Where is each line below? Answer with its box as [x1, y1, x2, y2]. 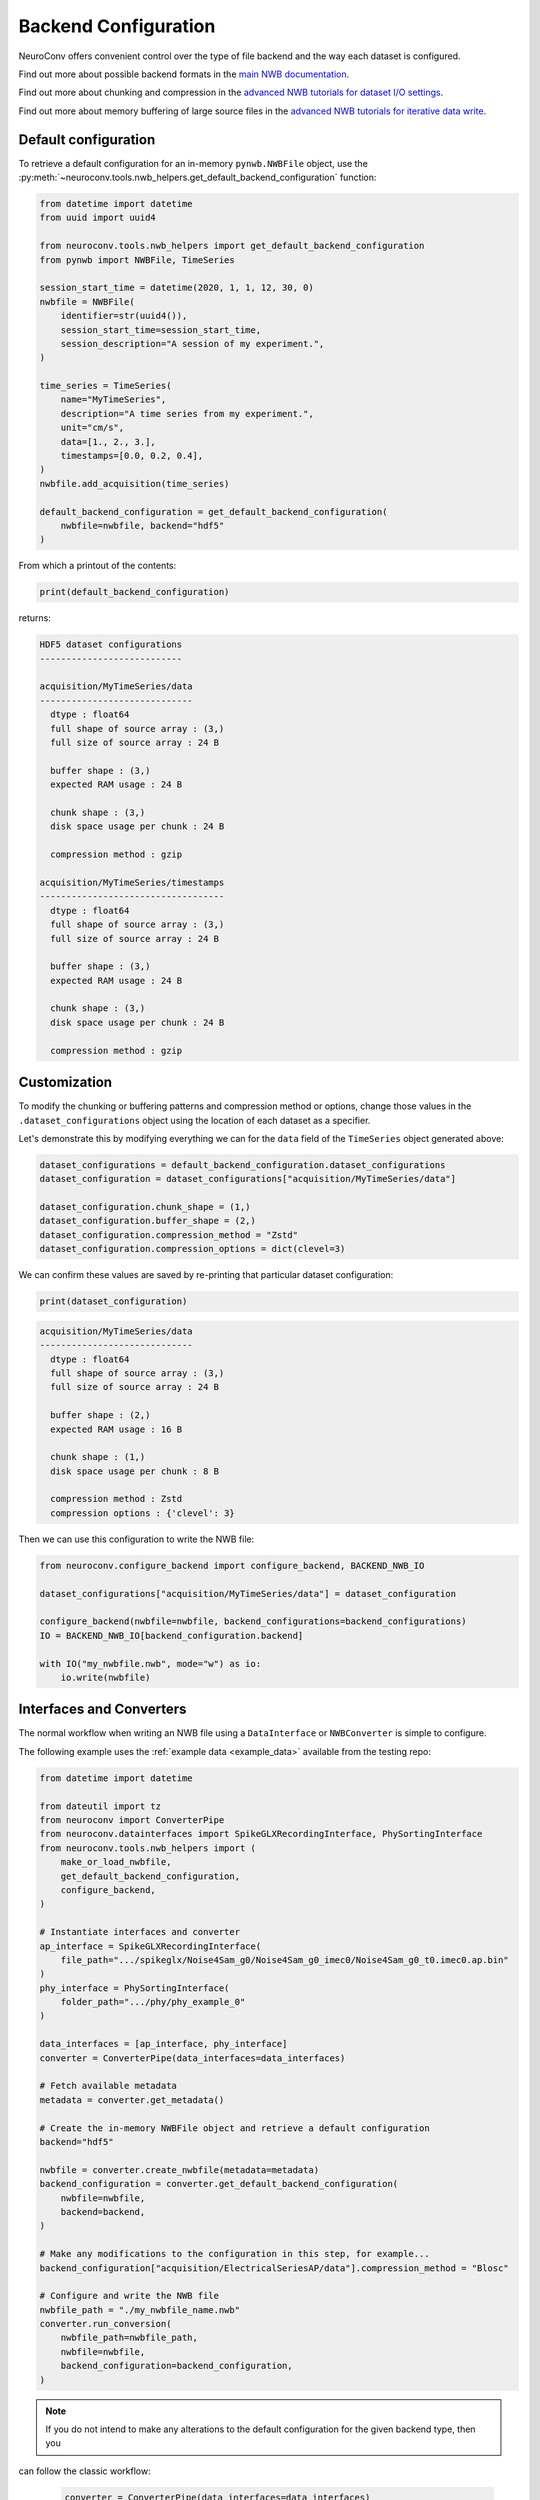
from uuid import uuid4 [39, 212, 157, 224]
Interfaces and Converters [18, 1701, 187, 1718]
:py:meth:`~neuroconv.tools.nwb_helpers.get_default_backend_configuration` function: [18, 171, 377, 184]
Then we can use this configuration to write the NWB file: [18, 1533, 255, 1545]
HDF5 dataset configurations [39, 639, 183, 650]
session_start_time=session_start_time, [60, 324, 262, 335]
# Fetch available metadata [39, 2080, 177, 2092]
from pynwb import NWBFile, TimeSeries [39, 254, 235, 265]
